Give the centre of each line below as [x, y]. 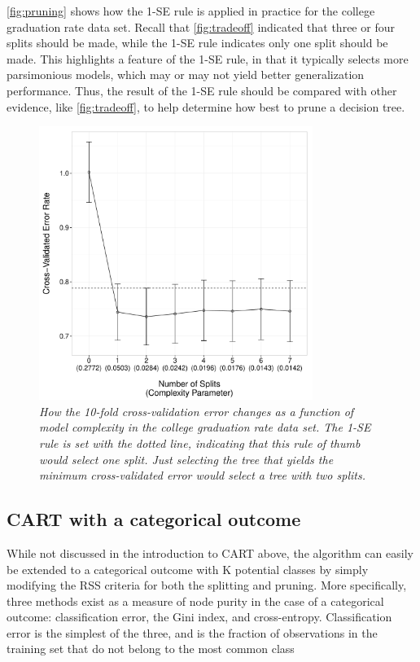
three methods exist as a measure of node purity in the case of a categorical [195, 601]
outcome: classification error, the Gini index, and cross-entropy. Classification [199, 617]
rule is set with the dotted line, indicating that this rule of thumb [200, 443]
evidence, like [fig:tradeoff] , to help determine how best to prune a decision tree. [206, 106]
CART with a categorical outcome [154, 519]
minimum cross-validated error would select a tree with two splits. [202, 475]
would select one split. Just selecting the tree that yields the [186, 459]
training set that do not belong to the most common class [151, 649]
